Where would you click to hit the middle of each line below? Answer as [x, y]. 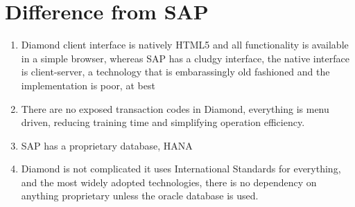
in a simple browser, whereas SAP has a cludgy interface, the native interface [185, 58]
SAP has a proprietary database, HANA [107, 145]
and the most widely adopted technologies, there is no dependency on [169, 182]
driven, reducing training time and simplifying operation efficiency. [163, 122]
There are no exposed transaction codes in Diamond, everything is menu [175, 108]
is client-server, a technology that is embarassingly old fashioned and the [175, 72]
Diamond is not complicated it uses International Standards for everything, [181, 169]
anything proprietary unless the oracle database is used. [140, 196]
